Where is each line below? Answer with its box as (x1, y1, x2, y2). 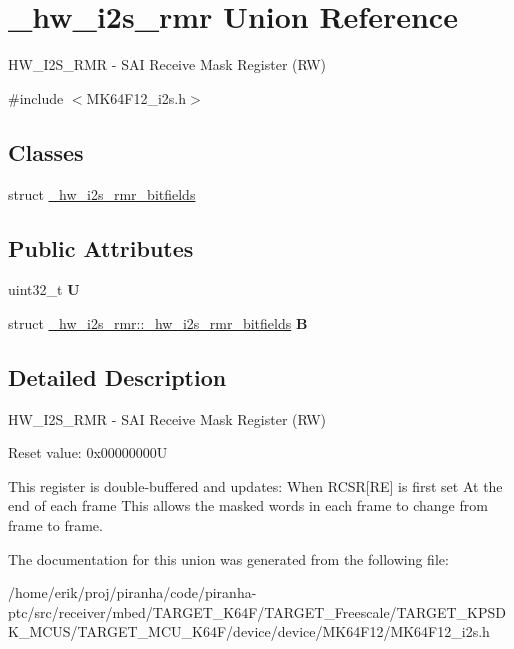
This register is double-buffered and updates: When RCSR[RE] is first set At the (8, 475, 503, 496)
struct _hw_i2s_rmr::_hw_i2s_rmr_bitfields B (8, 312, 308, 333)
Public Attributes (8, 232, 194, 263)
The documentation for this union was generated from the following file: (8, 548, 449, 569)
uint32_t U (8, 279, 80, 300)
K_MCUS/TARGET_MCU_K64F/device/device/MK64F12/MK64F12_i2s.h (8, 621, 490, 642)
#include (8, 87, 64, 108)
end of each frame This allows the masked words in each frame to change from (8, 495, 488, 516)
